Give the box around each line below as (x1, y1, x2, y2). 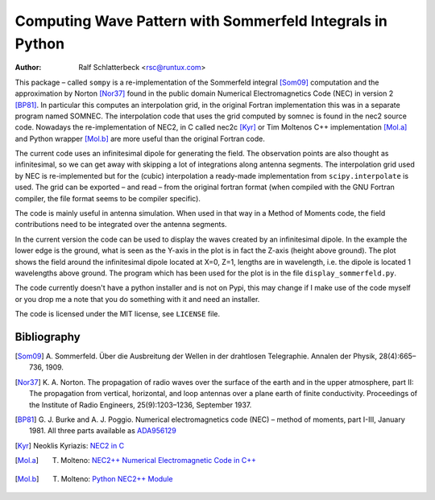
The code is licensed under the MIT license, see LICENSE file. (14, 309, 221, 319)
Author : (14, 63, 42, 72)
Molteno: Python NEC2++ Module (60, 473, 173, 483)
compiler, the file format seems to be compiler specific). (14, 193, 201, 203)
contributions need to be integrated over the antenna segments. (14, 220, 227, 229)
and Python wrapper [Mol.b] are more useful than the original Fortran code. (14, 134, 266, 143)
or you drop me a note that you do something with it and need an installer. (14, 294, 260, 304)
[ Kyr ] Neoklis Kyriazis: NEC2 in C (14, 440, 125, 450)
